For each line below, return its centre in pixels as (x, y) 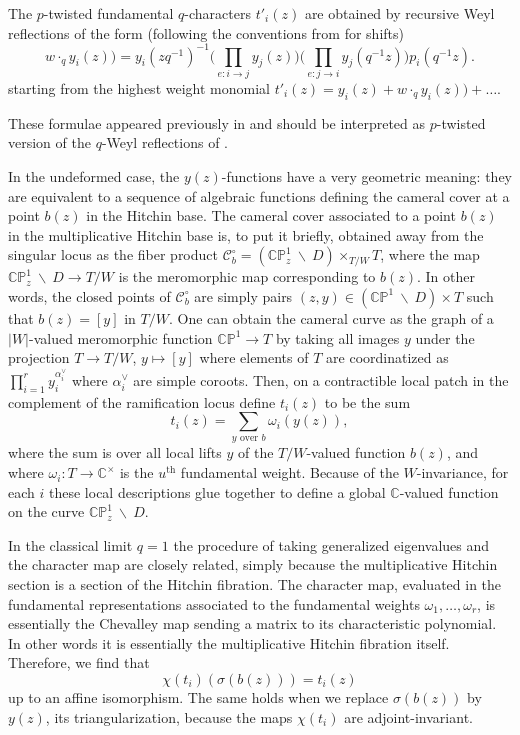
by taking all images (337, 337)
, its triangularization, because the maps (169, 716)
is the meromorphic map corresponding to (247, 276)
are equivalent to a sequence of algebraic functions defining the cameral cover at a (259, 195)
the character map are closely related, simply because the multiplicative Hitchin (253, 564)
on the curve (46, 511)
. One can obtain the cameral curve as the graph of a (331, 317)
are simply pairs (243, 295)
